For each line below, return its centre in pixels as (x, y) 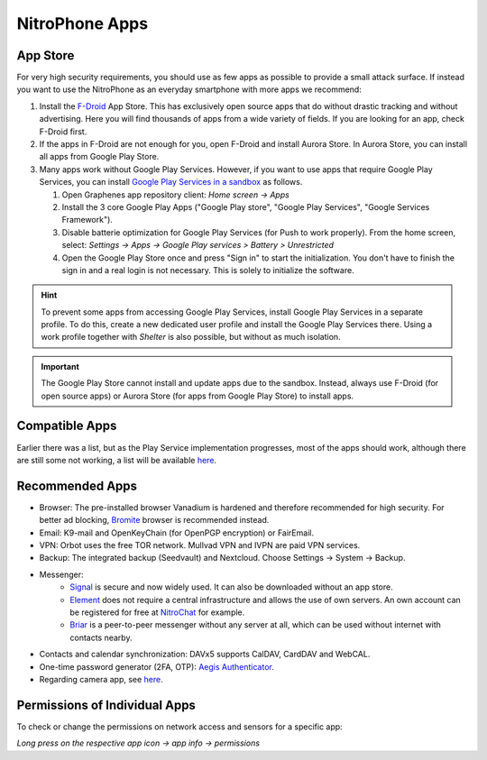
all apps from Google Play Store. (99, 157)
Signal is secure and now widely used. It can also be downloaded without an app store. (231, 587)
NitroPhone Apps (83, 23)
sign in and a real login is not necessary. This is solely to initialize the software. (208, 270)
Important (60, 366)
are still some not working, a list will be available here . (116, 460)
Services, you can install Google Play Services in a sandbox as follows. (171, 182)
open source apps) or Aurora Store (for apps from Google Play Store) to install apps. (198, 396)
